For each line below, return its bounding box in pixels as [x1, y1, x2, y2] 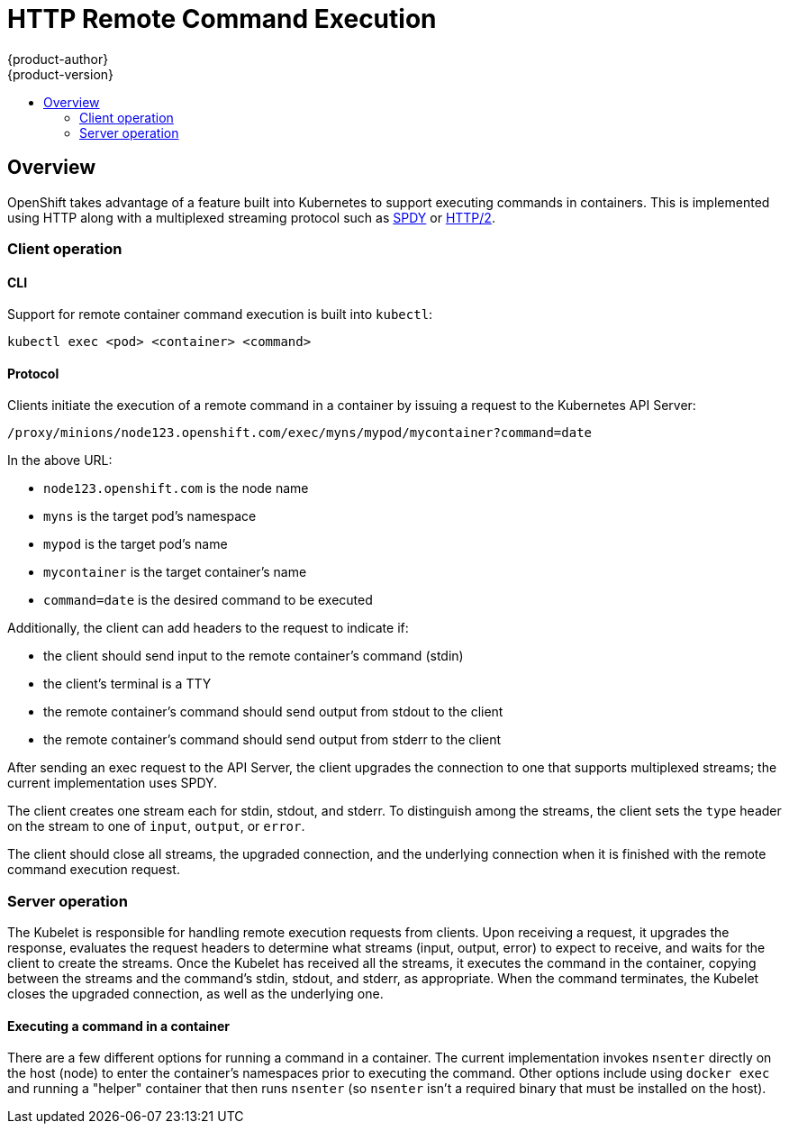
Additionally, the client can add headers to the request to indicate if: [7, 620, 409, 636]
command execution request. [7, 862, 180, 878]
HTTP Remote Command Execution [7, 4, 437, 34]
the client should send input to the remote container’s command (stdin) [43, 648, 464, 664]
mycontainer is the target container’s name [43, 564, 307, 580]
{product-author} [7, 50, 109, 67]
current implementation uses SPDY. [7, 775, 218, 791]
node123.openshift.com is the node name [43, 480, 309, 497]
